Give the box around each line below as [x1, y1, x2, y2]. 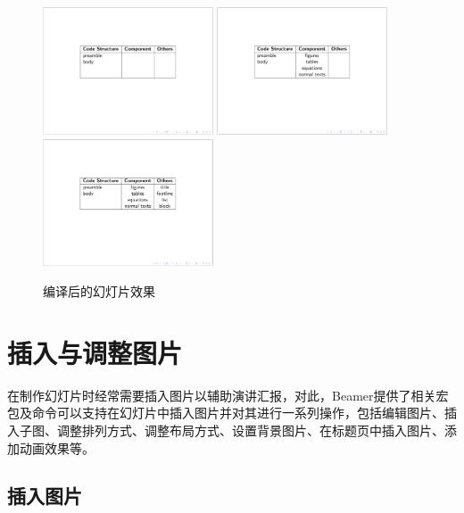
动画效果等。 [19, 438, 95, 457]
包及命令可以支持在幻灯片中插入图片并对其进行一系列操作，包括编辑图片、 [7, 403, 444, 422]
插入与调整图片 [7, 334, 183, 370]
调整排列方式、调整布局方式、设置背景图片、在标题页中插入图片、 [56, 420, 444, 439]
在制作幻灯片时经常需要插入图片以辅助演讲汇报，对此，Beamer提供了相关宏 [7, 385, 449, 404]
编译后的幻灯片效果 [43, 282, 155, 300]
